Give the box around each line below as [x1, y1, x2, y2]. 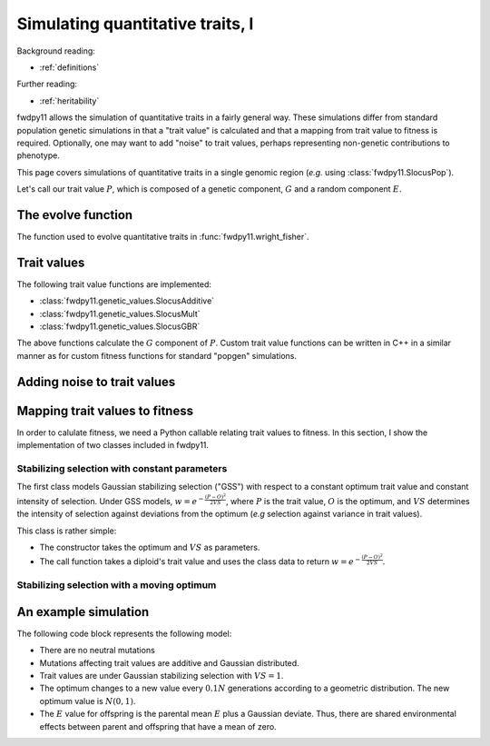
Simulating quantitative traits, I [16, 14, 254, 34]
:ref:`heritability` [39, 95, 100, 106]
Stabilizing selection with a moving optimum [16, 579, 217, 592]
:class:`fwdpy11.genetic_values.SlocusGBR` [39, 321, 201, 332]
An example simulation [16, 604, 150, 620]
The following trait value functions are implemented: [16, 278, 212, 290]
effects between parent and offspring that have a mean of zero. [39, 721, 277, 731]
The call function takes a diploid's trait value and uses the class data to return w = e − [39, 555, 361, 567]
